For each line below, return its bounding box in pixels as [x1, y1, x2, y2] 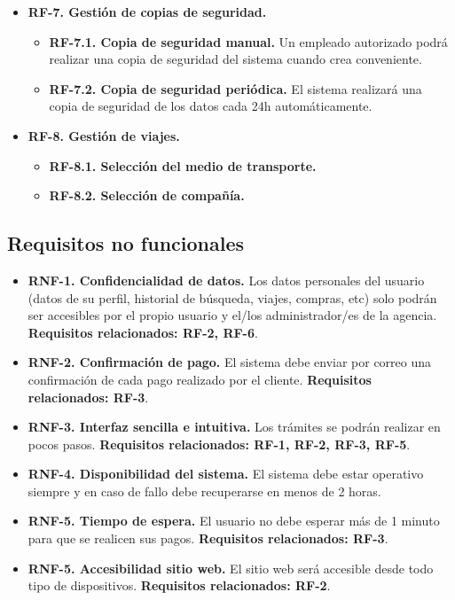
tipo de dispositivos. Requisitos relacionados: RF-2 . [27, 576, 331, 595]
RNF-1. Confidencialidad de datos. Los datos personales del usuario [27, 270, 425, 289]
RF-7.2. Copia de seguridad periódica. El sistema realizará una [49, 79, 422, 97]
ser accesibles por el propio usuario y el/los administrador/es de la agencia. [27, 306, 437, 324]
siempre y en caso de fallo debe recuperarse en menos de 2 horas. [27, 481, 381, 500]
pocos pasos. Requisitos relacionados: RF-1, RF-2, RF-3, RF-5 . [27, 434, 411, 453]
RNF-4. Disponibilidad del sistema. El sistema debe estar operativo [27, 464, 424, 483]
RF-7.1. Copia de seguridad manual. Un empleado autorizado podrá [49, 32, 448, 51]
